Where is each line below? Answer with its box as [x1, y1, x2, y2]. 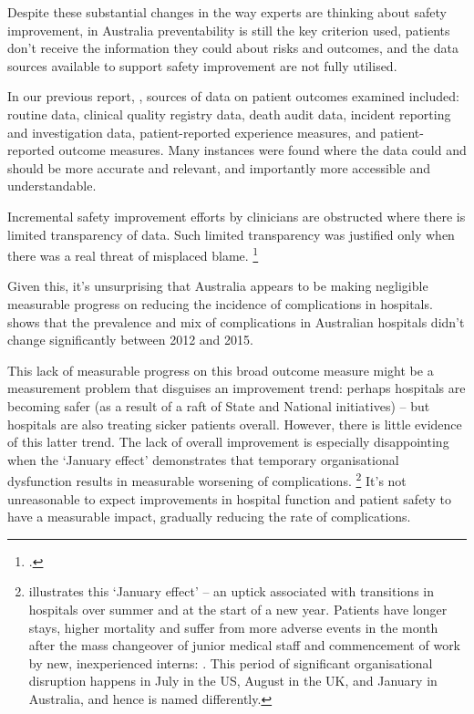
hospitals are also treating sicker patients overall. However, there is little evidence [7, 414, 462, 433]
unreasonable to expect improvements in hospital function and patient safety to [7, 489, 451, 508]
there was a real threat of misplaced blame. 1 [7, 243, 259, 264]
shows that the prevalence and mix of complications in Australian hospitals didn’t [7, 312, 465, 331]
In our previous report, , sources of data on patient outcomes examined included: [7, 87, 459, 106]
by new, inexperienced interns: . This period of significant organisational [28, 653, 433, 672]
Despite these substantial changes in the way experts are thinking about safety [7, 3, 447, 21]
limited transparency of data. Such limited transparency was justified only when [7, 224, 455, 243]
